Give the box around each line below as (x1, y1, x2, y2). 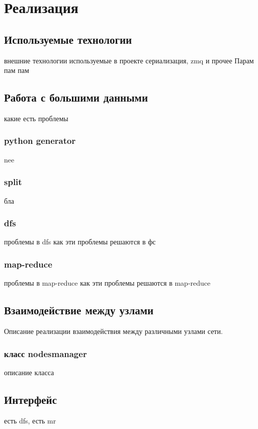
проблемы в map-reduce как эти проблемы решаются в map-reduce (4, 278, 211, 288)
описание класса (4, 367, 54, 377)
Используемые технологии (4, 31, 132, 47)
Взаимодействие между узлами (4, 302, 154, 318)
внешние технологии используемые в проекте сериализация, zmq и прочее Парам (4, 55, 254, 65)
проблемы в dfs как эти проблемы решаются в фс (4, 236, 156, 247)
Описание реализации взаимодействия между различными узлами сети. (4, 326, 223, 336)
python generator (4, 134, 76, 147)
